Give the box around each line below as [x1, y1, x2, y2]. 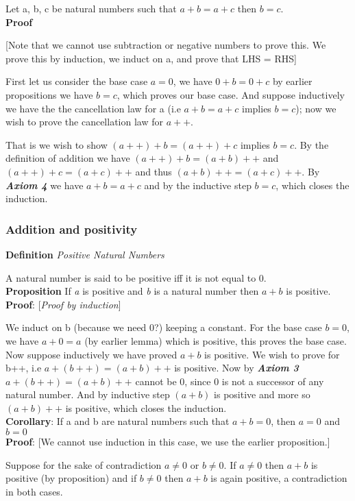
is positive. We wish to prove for [204, 347, 340, 361]
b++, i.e [5, 361, 42, 375]
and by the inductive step [144, 178, 252, 192]
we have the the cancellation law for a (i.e [5, 101, 181, 115]
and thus [135, 164, 172, 178]
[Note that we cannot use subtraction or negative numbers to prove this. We [5, 38, 326, 52]
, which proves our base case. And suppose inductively [117, 87, 345, 101]
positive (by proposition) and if [5, 471, 137, 485]
